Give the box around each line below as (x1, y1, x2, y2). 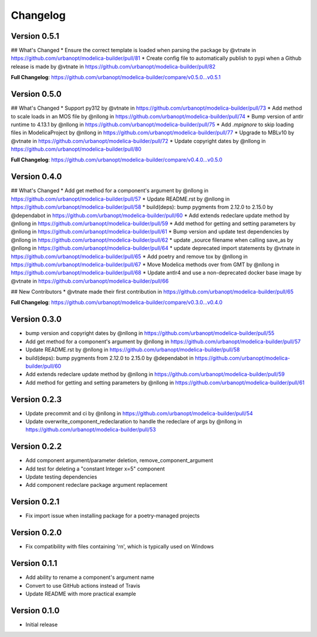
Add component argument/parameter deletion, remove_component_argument (25, 457, 214, 464)
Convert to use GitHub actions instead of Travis (25, 582, 140, 589)
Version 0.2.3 (11, 394, 62, 404)
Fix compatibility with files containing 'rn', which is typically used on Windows (25, 543, 214, 550)
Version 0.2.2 (11, 442, 62, 452)
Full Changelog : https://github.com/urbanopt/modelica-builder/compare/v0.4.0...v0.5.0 (11, 156, 222, 164)
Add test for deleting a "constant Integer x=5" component (25, 465, 165, 472)
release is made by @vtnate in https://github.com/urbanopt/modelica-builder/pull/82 (11, 63, 216, 70)
